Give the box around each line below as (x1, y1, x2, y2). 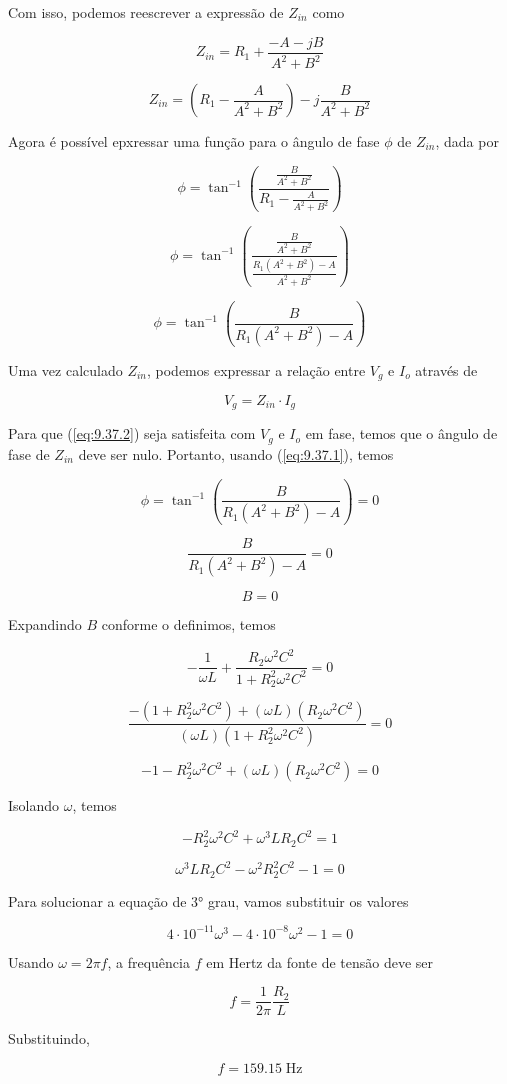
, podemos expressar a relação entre (147, 359, 366, 380)
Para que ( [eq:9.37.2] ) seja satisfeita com (8, 423, 256, 444)
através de (415, 359, 478, 380)
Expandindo (8, 614, 82, 635)
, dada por (435, 131, 499, 151)
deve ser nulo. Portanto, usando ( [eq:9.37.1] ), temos (78, 443, 394, 464)
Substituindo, (8, 1028, 90, 1049)
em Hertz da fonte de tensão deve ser (206, 951, 434, 972)
